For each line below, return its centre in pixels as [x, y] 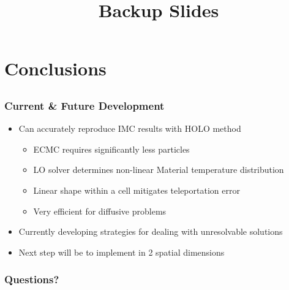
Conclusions [55, 68]
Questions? [32, 279]
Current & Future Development [84, 105]
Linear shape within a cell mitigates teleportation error [137, 190]
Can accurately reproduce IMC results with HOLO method [130, 128]
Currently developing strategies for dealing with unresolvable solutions [151, 231]
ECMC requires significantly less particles [111, 149]
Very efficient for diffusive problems [100, 211]
